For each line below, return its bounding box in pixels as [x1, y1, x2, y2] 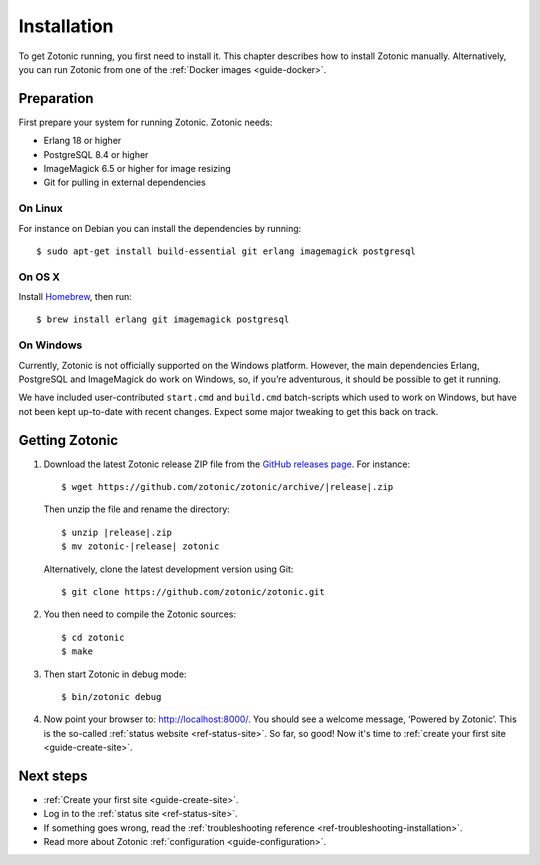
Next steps [18, 767, 88, 784]
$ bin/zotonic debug [61, 691, 162, 702]
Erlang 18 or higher [43, 135, 122, 147]
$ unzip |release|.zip [61, 526, 173, 538]
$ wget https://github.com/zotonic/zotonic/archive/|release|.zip [61, 481, 394, 493]
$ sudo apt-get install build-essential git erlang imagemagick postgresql [36, 245, 416, 257]
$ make [61, 646, 94, 657]
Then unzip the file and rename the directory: [43, 503, 230, 515]
